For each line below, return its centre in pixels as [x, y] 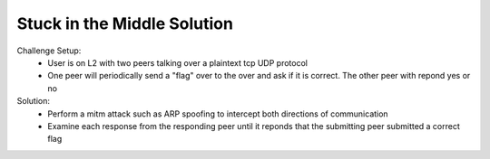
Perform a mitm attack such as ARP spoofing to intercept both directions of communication [218, 114]
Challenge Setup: [49, 51]
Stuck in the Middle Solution [125, 23]
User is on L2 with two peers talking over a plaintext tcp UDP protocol [178, 62]
